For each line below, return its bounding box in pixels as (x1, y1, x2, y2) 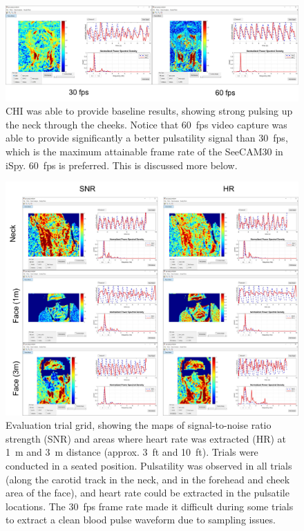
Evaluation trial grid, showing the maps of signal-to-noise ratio (6, 418, 272, 432)
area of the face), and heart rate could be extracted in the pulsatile (6, 485, 289, 500)
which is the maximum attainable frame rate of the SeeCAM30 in (6, 144, 283, 159)
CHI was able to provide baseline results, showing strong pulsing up (6, 104, 293, 118)
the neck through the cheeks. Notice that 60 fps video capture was (6, 117, 287, 131)
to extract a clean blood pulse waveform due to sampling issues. (6, 512, 276, 527)
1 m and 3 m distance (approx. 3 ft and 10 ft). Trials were (6, 445, 258, 459)
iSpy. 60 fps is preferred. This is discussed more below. (6, 157, 238, 172)
